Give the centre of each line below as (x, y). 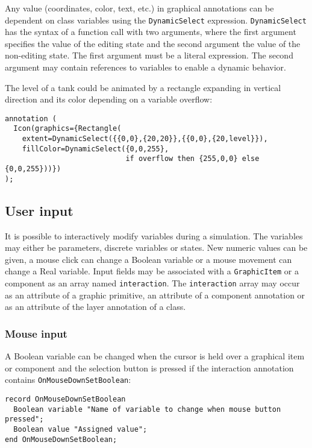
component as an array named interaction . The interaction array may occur (152, 283)
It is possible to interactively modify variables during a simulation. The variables (154, 235)
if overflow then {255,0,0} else (192, 159)
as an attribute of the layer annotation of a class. (95, 307)
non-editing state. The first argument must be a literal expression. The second (149, 55)
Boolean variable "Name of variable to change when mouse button (147, 409)
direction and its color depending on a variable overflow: (109, 99)
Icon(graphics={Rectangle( (67, 129)
